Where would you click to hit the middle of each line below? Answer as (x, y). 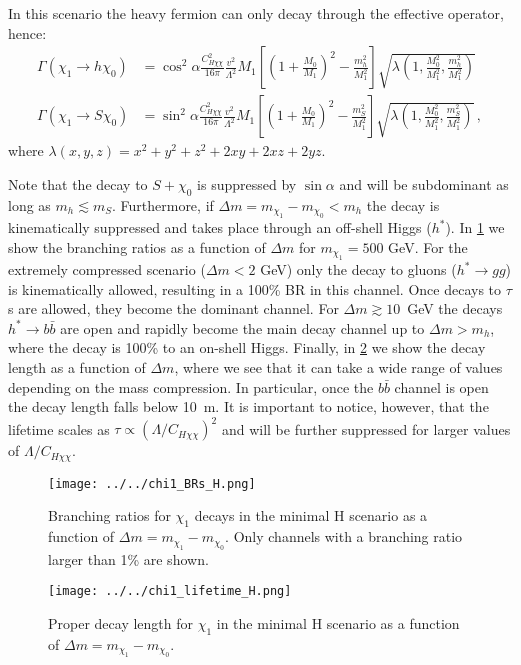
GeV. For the (428, 246)
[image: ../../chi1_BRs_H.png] (152, 483)
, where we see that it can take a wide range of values (338, 367)
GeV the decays (455, 308)
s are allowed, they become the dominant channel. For (173, 308)
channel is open (441, 386)
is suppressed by (247, 183)
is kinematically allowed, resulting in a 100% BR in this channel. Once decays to (255, 288)
